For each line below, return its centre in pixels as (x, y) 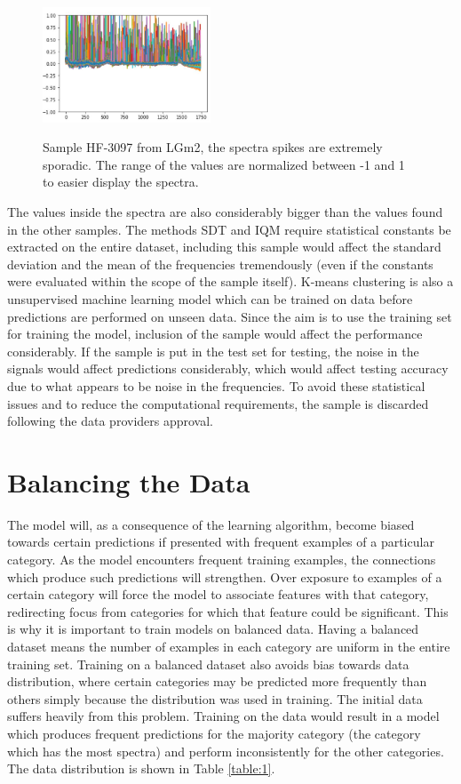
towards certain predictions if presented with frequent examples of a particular (221, 542)
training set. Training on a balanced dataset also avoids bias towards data (208, 664)
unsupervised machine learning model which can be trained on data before (210, 298)
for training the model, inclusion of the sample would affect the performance (215, 334)
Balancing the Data (129, 481)
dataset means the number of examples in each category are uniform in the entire (229, 646)
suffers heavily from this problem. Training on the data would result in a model (223, 716)
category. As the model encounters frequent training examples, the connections (222, 559)
